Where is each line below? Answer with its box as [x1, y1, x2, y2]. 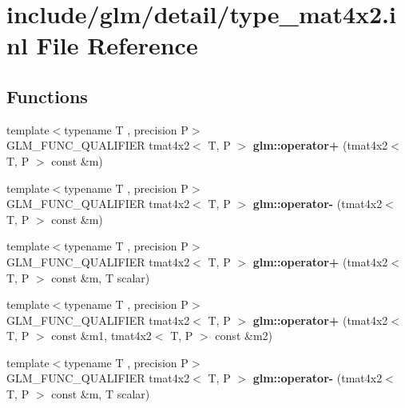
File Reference [36, 29, 198, 62]
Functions [6, 83, 88, 108]
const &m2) [215, 327, 272, 344]
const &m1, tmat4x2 [51, 327, 152, 344]
